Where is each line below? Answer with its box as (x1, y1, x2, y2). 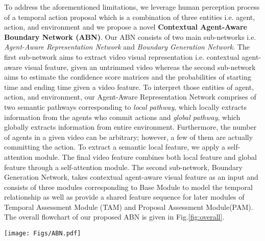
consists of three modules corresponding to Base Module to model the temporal (4, 181, 253, 192)
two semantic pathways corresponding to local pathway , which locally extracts (4, 101, 247, 112)
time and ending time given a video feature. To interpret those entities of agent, (4, 81, 254, 92)
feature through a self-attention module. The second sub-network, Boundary (4, 161, 243, 172)
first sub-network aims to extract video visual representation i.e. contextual (4, 51, 239, 62)
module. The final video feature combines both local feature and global (35, 151, 257, 162)
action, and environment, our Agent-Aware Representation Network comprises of (4, 91, 256, 102)
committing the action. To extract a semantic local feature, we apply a (4, 141, 225, 152)
